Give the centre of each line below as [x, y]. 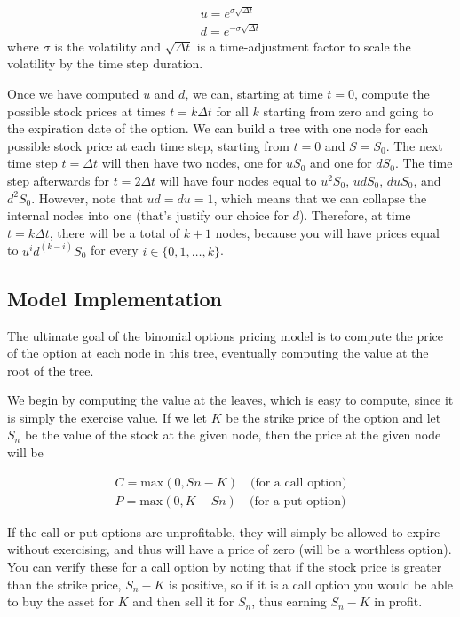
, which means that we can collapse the [320, 198]
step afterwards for [58, 180]
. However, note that [87, 198]
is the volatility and [108, 46]
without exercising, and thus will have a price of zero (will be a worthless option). [230, 549]
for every [114, 250]
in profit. [398, 601]
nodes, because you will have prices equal [328, 232]
